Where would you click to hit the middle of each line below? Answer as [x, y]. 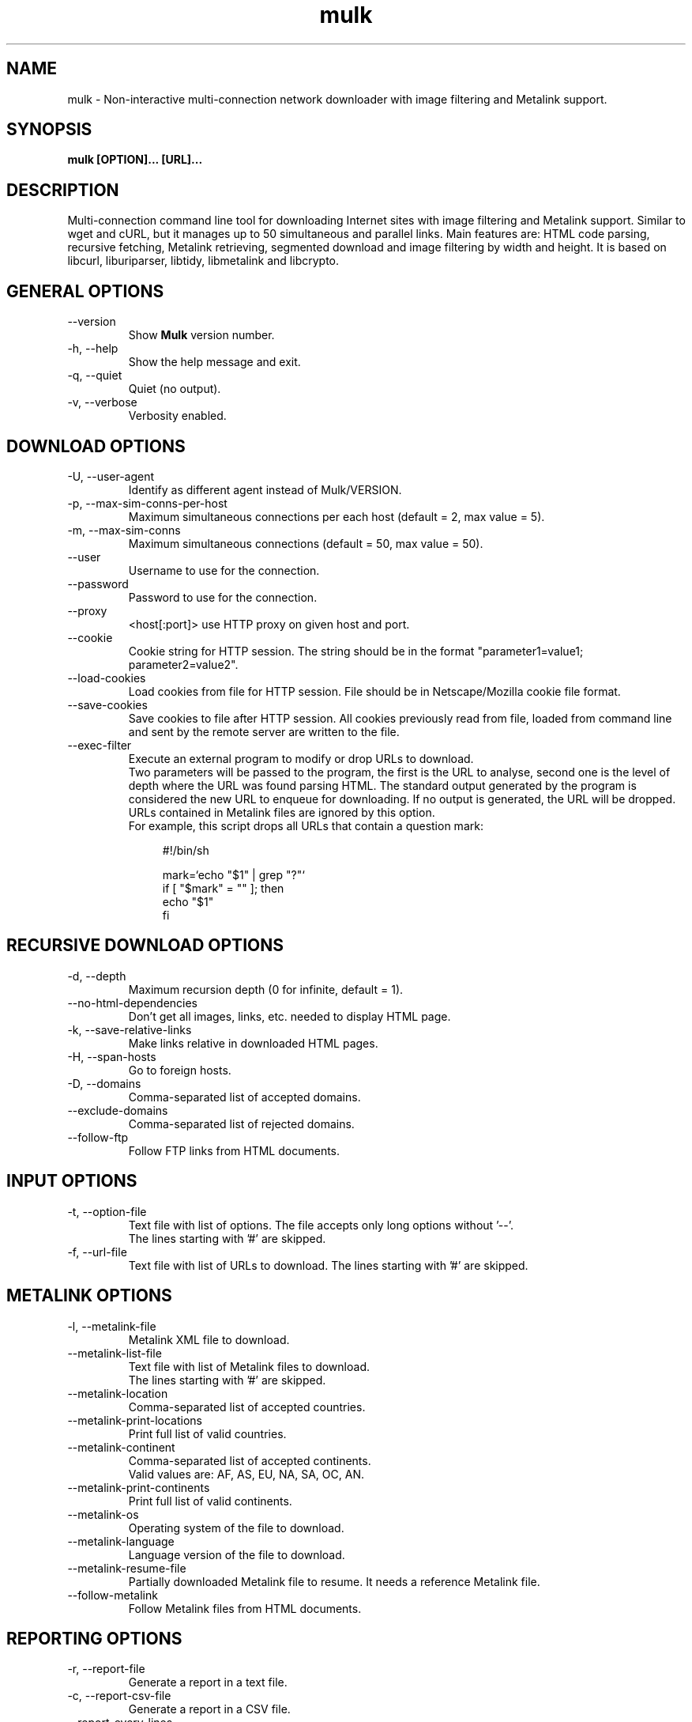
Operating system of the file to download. [236, 1528]
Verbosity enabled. [177, 416]
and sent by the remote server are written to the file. [264, 731]
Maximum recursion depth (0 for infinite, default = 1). [266, 989]
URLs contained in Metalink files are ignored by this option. [282, 812]
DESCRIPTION [63, 190]
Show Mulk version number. [201, 335]
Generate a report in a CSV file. [209, 1709]
